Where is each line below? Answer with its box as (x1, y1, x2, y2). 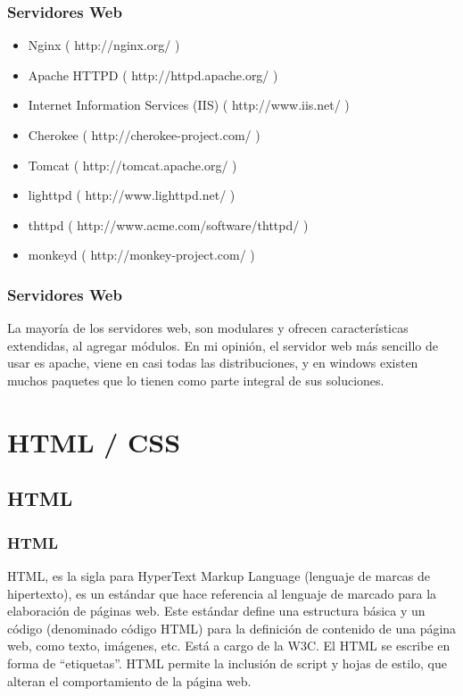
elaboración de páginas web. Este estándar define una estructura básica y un (7, 601, 426, 620)
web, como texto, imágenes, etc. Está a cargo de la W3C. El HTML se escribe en (7, 636, 451, 655)
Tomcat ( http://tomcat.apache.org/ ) (28, 155, 237, 174)
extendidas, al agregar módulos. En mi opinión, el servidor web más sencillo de (7, 336, 438, 354)
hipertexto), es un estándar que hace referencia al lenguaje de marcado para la (7, 584, 437, 602)
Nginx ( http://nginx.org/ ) (28, 36, 180, 54)
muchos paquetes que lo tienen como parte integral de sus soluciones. (7, 370, 384, 389)
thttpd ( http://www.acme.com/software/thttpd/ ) (28, 215, 309, 234)
